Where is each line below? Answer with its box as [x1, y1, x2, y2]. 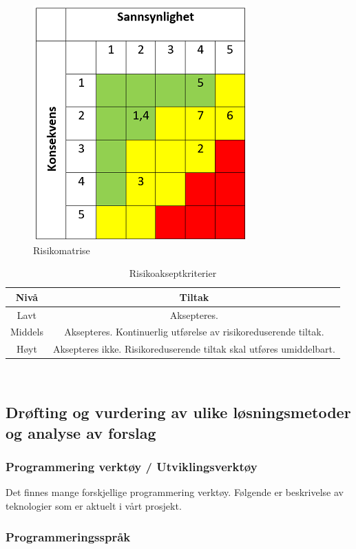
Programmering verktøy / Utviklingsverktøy [6, 458, 258, 475]
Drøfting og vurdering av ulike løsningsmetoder [6, 402, 351, 423]
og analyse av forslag [6, 422, 156, 443]
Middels [10, 324, 43, 339]
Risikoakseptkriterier [129, 266, 217, 280]
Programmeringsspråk [6, 528, 131, 545]
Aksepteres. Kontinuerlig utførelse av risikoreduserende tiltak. [64, 324, 324, 339]
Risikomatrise [33, 242, 90, 257]
